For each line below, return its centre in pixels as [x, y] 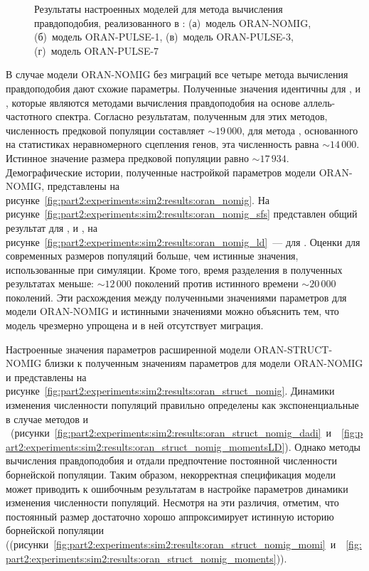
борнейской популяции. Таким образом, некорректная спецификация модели [171, 474]
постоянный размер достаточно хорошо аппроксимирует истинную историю [170, 516]
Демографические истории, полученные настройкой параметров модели [161, 172]
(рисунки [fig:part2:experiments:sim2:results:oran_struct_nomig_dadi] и [171, 433]
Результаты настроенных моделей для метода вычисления [159, 9]
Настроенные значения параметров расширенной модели [128, 349]
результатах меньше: [50, 283]
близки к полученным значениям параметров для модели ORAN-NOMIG [204, 363]
